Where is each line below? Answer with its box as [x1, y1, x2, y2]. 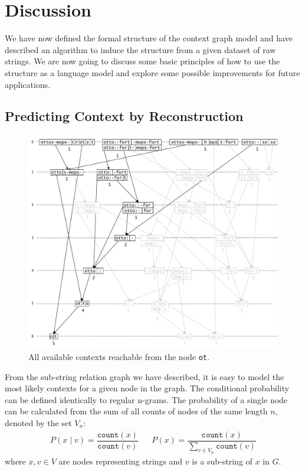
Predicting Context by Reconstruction [5, 107, 244, 125]
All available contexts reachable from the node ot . [28, 350, 209, 362]
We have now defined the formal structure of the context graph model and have [5, 32, 293, 44]
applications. [5, 78, 51, 90]
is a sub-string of [192, 454, 252, 467]
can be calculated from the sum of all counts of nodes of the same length [5, 405, 268, 417]
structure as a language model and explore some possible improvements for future [5, 66, 300, 78]
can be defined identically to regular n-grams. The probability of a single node [5, 393, 288, 405]
